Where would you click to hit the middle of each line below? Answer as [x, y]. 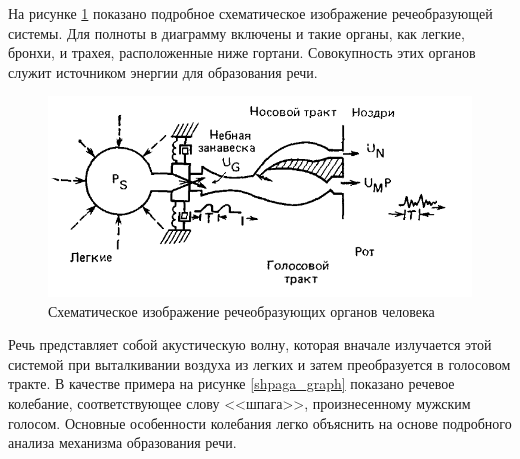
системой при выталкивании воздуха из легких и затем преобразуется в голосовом [259, 363]
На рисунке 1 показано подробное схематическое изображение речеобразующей [250, 13]
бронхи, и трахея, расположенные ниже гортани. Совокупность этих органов [242, 52]
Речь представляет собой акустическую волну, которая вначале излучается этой [250, 344]
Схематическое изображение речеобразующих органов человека [241, 310]
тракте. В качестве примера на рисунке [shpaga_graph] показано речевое [231, 383]
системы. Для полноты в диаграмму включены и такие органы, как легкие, [236, 32]
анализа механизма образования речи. [122, 442]
